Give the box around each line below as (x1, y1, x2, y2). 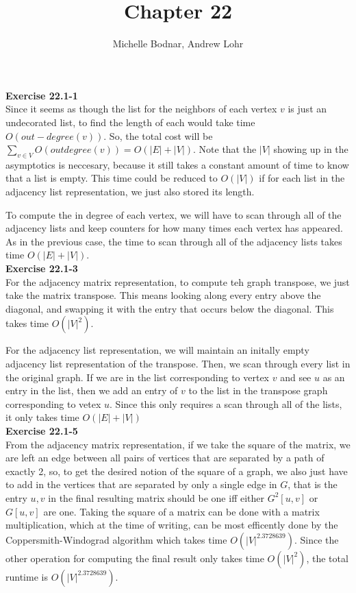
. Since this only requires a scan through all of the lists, (110, 396, 342, 411)
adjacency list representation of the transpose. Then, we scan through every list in (5, 356, 351, 371)
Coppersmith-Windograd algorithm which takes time (5, 532, 227, 546)
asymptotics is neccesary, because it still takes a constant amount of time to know (5, 157, 349, 171)
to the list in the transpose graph (188, 383, 328, 398)
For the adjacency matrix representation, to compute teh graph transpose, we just (5, 274, 350, 289)
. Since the (294, 532, 339, 546)
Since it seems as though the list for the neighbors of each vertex (5, 101, 277, 116)
